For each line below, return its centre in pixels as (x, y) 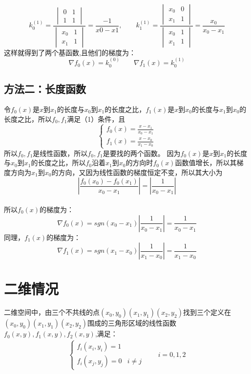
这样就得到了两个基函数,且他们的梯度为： (70, 52)
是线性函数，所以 (60, 153)
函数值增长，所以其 (206, 163)
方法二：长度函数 (45, 89)
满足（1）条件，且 (96, 119)
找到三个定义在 (207, 312)
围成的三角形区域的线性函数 (132, 323)
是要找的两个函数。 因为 (142, 153)
